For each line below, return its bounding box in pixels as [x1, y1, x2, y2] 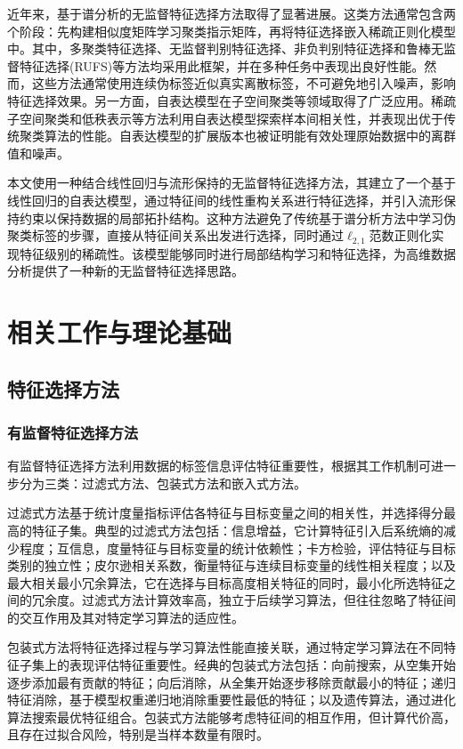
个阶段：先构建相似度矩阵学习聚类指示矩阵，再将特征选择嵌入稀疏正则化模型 [7, 21, 456, 40]
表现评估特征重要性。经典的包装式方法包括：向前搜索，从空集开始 [69, 656, 456, 674]
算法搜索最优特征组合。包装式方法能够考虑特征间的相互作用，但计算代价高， [7, 707, 456, 726]
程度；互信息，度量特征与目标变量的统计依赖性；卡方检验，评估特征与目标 [19, 538, 456, 557]
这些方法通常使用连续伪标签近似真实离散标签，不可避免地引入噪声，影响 [31, 74, 456, 93]
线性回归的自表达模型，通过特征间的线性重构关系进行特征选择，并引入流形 [7, 190, 443, 209]
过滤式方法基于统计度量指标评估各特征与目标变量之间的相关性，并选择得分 [7, 503, 443, 522]
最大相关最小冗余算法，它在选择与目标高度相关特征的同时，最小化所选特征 [7, 573, 443, 592]
